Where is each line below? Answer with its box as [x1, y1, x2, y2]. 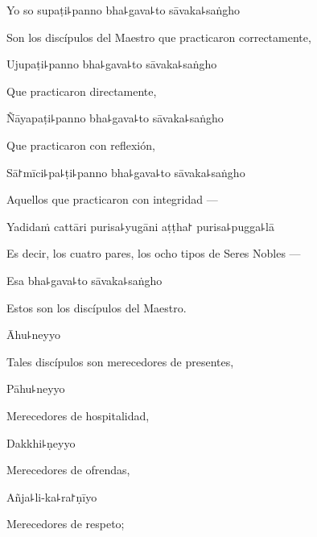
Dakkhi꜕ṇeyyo [6, 434, 76, 451]
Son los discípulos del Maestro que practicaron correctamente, [6, 28, 311, 45]
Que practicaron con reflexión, [6, 136, 155, 153]
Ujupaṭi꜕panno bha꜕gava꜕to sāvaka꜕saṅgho [6, 56, 217, 72]
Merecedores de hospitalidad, [6, 407, 150, 423]
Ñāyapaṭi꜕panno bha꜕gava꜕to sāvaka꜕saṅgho [6, 109, 224, 126]
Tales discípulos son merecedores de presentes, [6, 353, 234, 370]
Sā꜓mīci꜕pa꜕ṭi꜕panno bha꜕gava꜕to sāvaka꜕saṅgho [6, 163, 245, 180]
